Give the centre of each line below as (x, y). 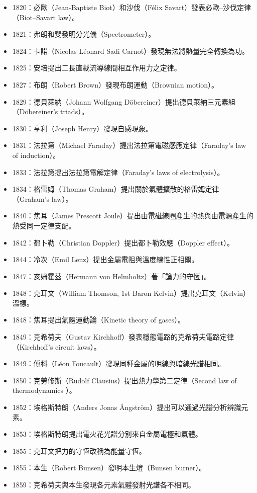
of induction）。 (36, 155)
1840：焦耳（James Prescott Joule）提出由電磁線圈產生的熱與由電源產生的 (133, 216)
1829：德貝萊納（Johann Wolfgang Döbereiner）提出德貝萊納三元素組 (124, 101)
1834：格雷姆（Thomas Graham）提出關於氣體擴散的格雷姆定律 (116, 189)
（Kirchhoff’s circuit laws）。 (56, 346)
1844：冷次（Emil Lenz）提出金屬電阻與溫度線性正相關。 (105, 259)
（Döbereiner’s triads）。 (50, 111)
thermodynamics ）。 (44, 390)
